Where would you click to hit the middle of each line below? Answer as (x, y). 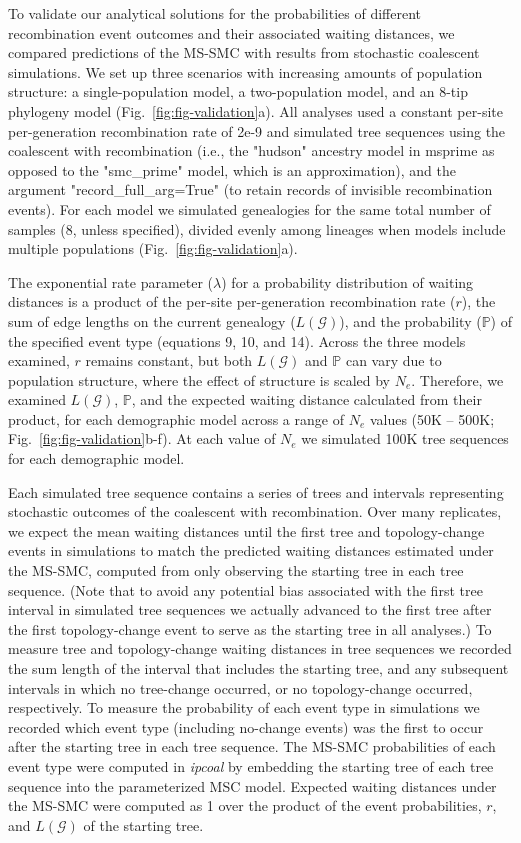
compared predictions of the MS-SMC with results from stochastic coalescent (244, 52)
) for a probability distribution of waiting (347, 281)
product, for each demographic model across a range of (176, 418)
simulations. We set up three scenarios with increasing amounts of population (245, 71)
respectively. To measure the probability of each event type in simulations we (244, 707)
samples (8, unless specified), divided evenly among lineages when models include (257, 228)
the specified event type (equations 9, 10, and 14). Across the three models (237, 340)
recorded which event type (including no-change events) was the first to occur (246, 726)
